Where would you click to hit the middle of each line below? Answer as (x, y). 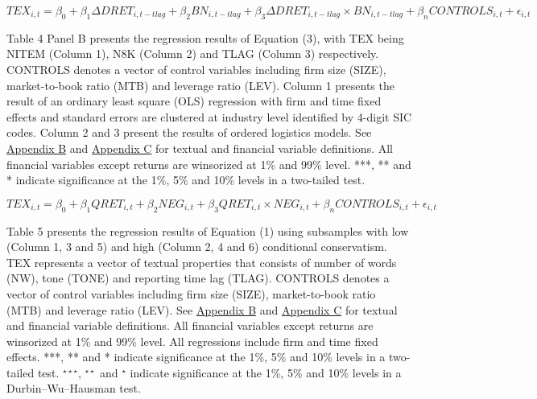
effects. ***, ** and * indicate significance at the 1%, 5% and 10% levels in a (196, 357)
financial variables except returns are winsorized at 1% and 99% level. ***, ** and (209, 164)
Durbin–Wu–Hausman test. (74, 388)
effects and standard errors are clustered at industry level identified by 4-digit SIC (209, 116)
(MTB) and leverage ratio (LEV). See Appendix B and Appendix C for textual (202, 309)
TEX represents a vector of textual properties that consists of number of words (202, 262)
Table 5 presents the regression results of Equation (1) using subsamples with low (208, 230)
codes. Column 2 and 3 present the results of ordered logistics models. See (189, 132)
